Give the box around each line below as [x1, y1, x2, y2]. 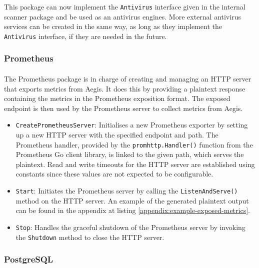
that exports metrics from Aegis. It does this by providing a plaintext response [4, 83, 245, 93]
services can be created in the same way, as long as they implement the [4, 21, 222, 31]
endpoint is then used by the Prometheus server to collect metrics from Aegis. [4, 102, 243, 113]
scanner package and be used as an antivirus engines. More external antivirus [4, 11, 241, 21]
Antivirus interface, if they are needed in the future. [4, 30, 167, 41]
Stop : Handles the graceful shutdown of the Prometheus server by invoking [15, 221, 245, 232]
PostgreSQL [4, 253, 53, 265]
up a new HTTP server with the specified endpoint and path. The [15, 129, 218, 139]
